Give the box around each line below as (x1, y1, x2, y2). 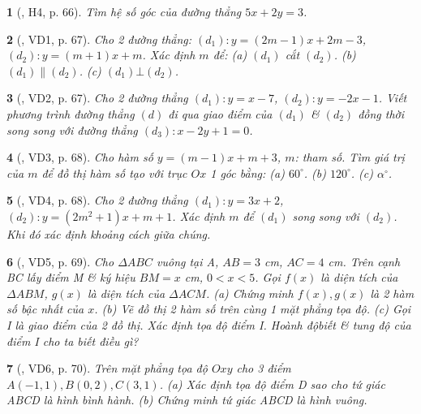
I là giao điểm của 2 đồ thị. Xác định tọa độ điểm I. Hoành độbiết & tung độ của (6, 316, 411, 333)
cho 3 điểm (236, 360, 291, 377)
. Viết (378, 89, 407, 106)
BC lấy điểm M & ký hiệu (6, 269, 135, 286)
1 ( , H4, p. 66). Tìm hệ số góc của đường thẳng (6, 3, 242, 19)
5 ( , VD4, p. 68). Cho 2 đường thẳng (6, 192, 188, 209)
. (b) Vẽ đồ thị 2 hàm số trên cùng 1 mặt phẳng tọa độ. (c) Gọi (94, 300, 411, 317)
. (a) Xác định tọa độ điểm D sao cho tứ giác (159, 375, 385, 392)
